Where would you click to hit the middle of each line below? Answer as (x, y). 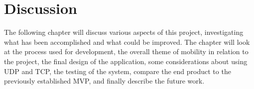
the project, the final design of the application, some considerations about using (126, 61)
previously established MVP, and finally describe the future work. (104, 81)
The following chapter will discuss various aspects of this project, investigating (124, 32)
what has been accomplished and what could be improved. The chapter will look (127, 42)
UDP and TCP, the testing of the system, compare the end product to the (118, 71)
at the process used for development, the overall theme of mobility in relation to (126, 51)
